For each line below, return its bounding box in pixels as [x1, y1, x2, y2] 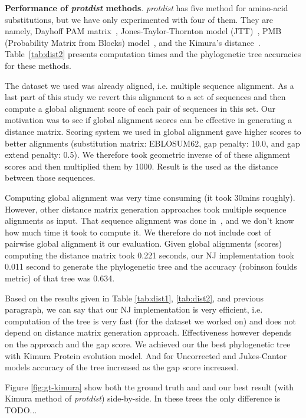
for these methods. [5, 59, 71, 71]
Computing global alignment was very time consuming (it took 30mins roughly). [5, 191, 295, 203]
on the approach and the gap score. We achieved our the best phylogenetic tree [5, 338, 291, 350]
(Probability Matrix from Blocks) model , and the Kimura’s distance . [5, 36, 261, 48]
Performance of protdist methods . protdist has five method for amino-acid [5, 2, 288, 14]
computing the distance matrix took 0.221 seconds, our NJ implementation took [5, 248, 294, 261]
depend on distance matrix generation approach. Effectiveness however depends [5, 326, 292, 339]
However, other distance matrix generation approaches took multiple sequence [5, 203, 287, 215]
